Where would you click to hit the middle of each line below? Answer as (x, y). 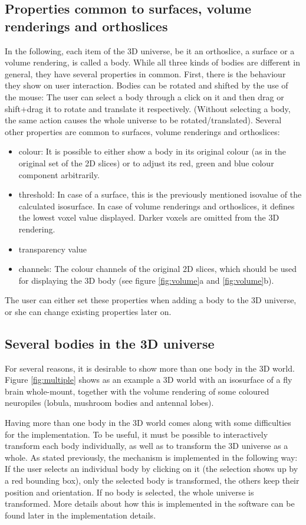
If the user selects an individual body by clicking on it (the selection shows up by (152, 469)
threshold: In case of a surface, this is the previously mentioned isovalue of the (160, 194)
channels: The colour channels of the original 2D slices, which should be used (158, 269)
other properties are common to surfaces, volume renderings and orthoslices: (142, 131)
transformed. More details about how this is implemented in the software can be (150, 503)
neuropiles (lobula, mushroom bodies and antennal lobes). (109, 403)
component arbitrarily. (59, 174)
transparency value (53, 249)
